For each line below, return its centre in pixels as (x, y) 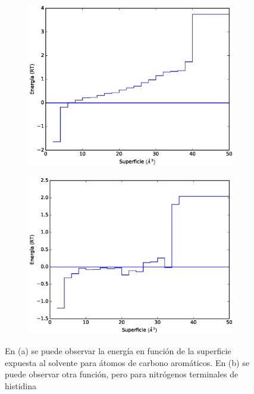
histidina (21, 385)
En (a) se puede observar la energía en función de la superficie (118, 351)
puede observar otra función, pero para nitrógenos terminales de (122, 374)
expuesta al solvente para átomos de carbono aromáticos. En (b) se (127, 362)
